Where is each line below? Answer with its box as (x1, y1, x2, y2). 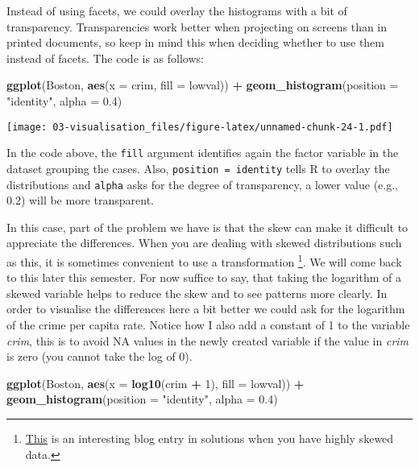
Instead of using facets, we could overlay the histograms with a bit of (6, 2, 347, 19)
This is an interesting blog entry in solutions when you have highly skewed (25, 429, 394, 446)
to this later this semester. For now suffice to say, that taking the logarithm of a (6, 269, 401, 286)
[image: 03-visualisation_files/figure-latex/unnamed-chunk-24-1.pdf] (6, 121, 393, 133)
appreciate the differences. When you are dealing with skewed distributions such (6, 234, 402, 251)
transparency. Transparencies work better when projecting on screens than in (6, 18, 388, 35)
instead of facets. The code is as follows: (6, 49, 204, 66)
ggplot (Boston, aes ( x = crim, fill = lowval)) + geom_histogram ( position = (6, 76, 399, 93)
